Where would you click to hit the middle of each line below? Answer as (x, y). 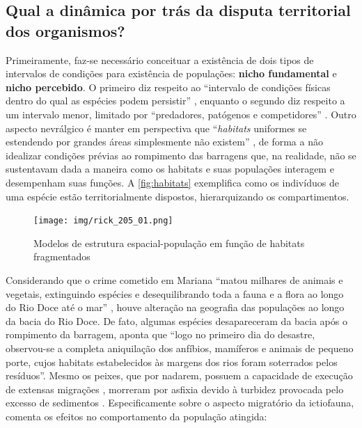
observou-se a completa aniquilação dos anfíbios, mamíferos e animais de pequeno (180, 348)
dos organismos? (65, 30)
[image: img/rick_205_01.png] (103, 221)
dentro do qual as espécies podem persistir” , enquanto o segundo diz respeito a (175, 101)
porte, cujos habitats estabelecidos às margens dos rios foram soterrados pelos (172, 362)
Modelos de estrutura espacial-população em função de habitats (169, 243)
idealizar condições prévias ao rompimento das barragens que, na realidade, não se (181, 155)
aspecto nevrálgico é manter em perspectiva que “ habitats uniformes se (156, 128)
